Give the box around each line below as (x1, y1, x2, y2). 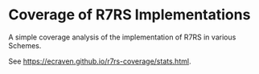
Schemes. (8, 40, 42, 50)
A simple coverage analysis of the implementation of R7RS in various (8, 32, 236, 42)
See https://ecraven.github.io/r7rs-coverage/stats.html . (8, 56, 191, 66)
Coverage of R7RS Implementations (8, 6, 251, 24)
